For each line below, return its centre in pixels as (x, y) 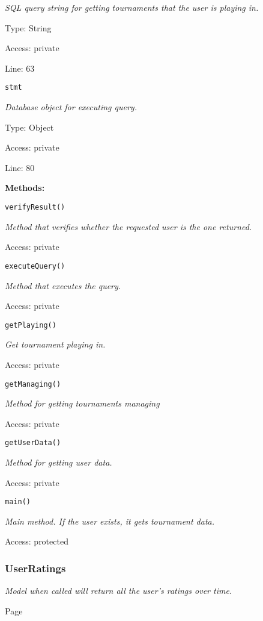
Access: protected (37, 541)
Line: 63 (20, 68)
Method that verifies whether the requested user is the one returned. (128, 226)
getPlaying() (31, 325)
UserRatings (35, 568)
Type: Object (29, 127)
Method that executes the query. (63, 285)
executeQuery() (35, 266)
